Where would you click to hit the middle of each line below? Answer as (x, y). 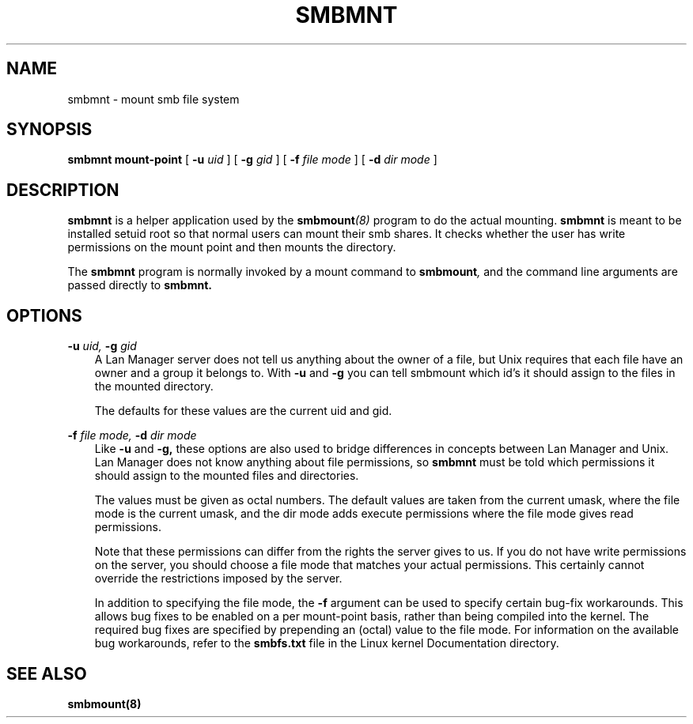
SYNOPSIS (49, 130)
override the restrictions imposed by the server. (218, 579)
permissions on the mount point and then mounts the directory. (232, 247)
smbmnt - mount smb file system (153, 99)
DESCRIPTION (63, 190)
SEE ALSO (47, 673)
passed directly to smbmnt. (140, 285)
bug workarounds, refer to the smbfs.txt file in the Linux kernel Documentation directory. (327, 643)
